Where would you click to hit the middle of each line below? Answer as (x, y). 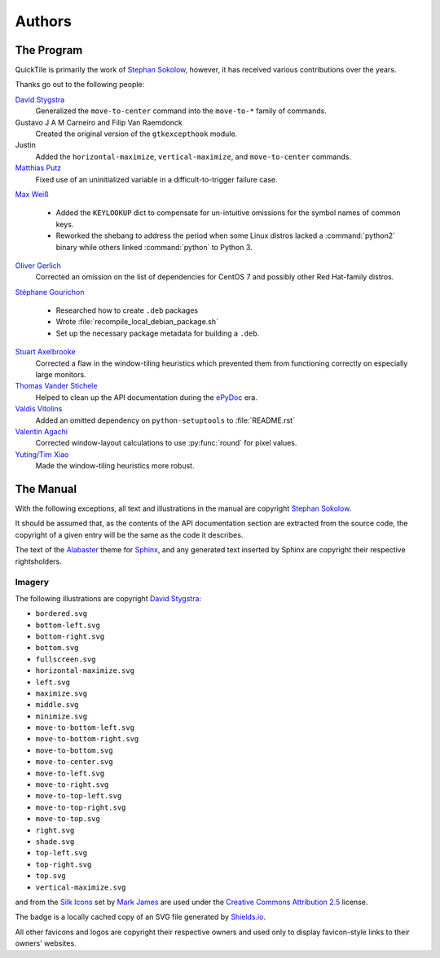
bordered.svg (62, 614)
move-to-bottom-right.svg (87, 739)
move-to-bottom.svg (74, 750)
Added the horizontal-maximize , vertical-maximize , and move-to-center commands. (194, 156)
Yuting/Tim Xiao (42, 454)
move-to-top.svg (68, 819)
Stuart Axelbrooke (46, 352)
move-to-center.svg (74, 762)
